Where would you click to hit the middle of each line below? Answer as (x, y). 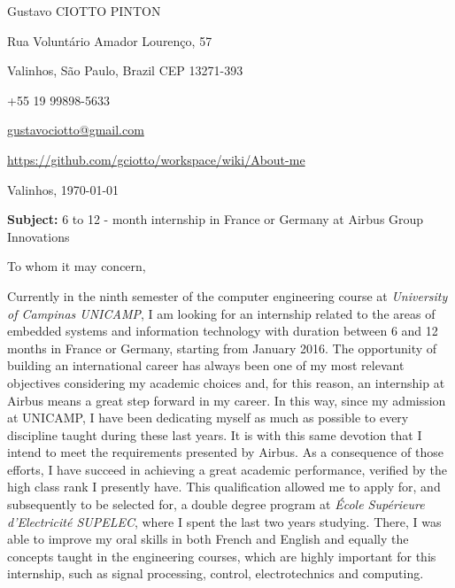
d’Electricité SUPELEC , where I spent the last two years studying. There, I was (224, 521)
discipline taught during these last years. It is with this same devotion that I (215, 434)
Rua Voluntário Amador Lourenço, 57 (110, 40)
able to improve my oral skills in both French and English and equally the (208, 539)
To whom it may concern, (77, 266)
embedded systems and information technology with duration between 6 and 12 (223, 331)
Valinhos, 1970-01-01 (63, 189)
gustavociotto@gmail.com (76, 130)
